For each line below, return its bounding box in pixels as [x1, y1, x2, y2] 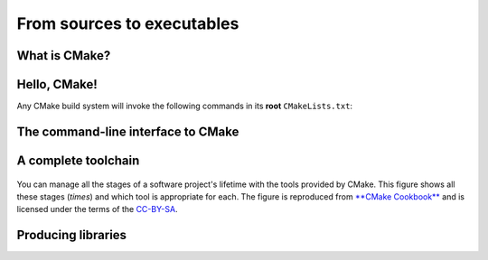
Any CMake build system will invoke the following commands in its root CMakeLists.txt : [16, 100, 352, 112]
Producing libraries [16, 227, 127, 243]
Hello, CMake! [16, 77, 99, 92]
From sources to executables [16, 14, 239, 33]
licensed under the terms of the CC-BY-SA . [16, 204, 178, 215]
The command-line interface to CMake [16, 124, 239, 139]
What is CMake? [16, 48, 111, 63]
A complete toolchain [16, 153, 140, 168]
